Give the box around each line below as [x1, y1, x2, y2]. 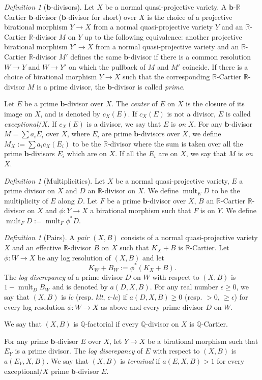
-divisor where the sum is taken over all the [107, 138, 243, 149]
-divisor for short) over [66, 11, 137, 22]
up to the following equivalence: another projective [84, 31, 242, 42]
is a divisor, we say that [86, 118, 161, 129]
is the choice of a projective [147, 11, 232, 22]
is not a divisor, [167, 108, 216, 119]
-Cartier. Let [190, 242, 229, 253]
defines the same [70, 51, 122, 62]
